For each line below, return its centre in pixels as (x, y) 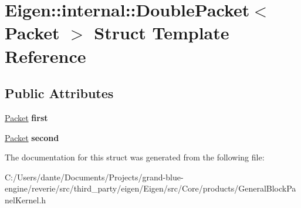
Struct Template (162, 33)
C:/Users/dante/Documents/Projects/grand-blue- (94, 177)
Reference (45, 56)
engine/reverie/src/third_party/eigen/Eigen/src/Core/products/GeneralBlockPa (150, 188)
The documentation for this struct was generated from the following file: (135, 157)
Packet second (32, 137)
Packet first (26, 117)
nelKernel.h (26, 199)
